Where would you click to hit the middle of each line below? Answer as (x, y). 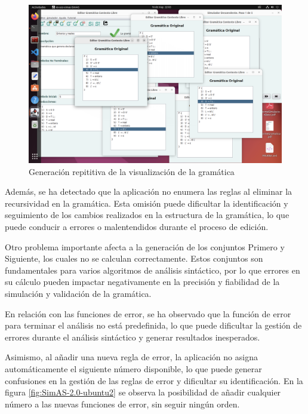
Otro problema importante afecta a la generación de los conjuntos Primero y (145, 246)
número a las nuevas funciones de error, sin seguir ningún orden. (122, 404)
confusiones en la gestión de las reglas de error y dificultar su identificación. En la (154, 380)
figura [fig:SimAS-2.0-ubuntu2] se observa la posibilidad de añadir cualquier (143, 392)
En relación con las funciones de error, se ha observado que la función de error (148, 313)
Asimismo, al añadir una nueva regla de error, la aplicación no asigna (131, 357)
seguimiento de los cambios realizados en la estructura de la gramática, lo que (147, 215)
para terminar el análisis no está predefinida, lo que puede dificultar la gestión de (153, 325)
